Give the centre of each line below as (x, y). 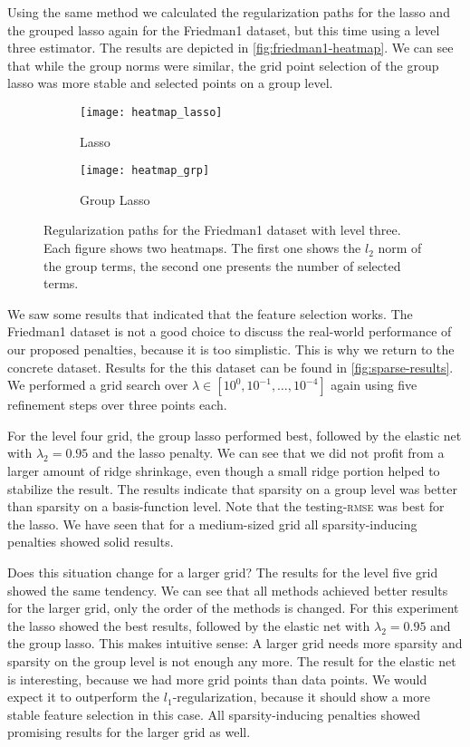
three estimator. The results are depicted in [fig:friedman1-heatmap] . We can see (230, 48)
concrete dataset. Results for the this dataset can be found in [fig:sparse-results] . (230, 367)
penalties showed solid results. (91, 542)
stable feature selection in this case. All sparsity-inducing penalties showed (214, 714)
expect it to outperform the (84, 697)
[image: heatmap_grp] (145, 171)
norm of (400, 248)
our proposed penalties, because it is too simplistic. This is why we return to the (231, 349)
